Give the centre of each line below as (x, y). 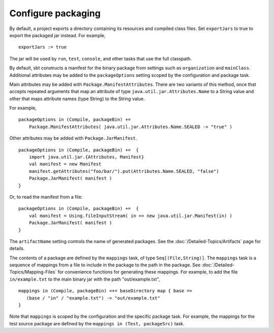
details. (17, 249)
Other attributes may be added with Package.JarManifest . (73, 138)
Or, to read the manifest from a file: (46, 197)
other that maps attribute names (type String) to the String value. (77, 99)
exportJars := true (43, 47)
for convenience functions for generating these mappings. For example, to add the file (148, 272)
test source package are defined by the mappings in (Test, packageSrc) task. (97, 323)
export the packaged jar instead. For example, (58, 35)
